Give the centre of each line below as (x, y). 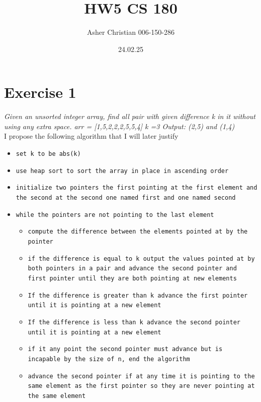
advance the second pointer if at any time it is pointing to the (141, 376)
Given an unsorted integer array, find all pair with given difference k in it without (130, 116)
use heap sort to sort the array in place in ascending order (122, 171)
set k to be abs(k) (48, 154)
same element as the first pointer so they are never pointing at (141, 386)
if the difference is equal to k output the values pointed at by (141, 259)
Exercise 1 (40, 92)
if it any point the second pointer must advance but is (125, 349)
